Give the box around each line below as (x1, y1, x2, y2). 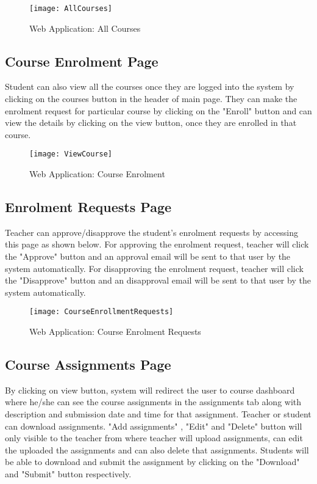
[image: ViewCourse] (29, 150, 113, 159)
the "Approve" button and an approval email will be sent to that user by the (5, 250, 291, 263)
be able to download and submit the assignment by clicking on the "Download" (5, 455, 300, 468)
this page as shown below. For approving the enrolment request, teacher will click (5, 238, 309, 251)
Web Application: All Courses (29, 21, 141, 34)
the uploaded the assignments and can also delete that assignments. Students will (5, 443, 309, 456)
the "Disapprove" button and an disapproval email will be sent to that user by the (5, 274, 311, 287)
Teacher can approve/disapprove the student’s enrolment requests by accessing (5, 226, 298, 238)
